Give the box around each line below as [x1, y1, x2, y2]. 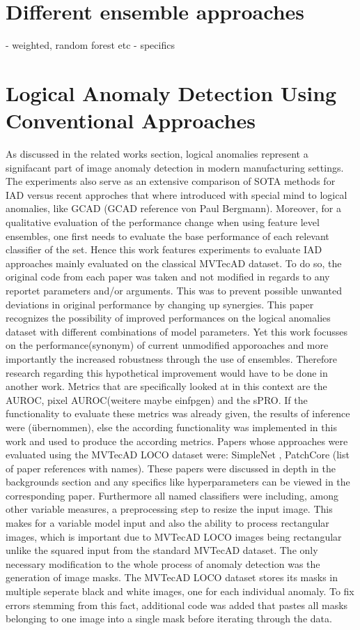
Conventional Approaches [6, 106, 256, 135]
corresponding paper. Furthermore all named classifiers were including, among [6, 488, 339, 502]
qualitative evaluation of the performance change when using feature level [6, 215, 320, 229]
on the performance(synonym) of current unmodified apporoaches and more [6, 338, 329, 352]
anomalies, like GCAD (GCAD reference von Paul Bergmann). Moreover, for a [6, 201, 341, 216]
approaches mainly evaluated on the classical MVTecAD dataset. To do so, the [6, 255, 342, 270]
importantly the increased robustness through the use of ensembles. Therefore [6, 351, 337, 366]
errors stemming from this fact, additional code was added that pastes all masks [6, 597, 348, 612]
